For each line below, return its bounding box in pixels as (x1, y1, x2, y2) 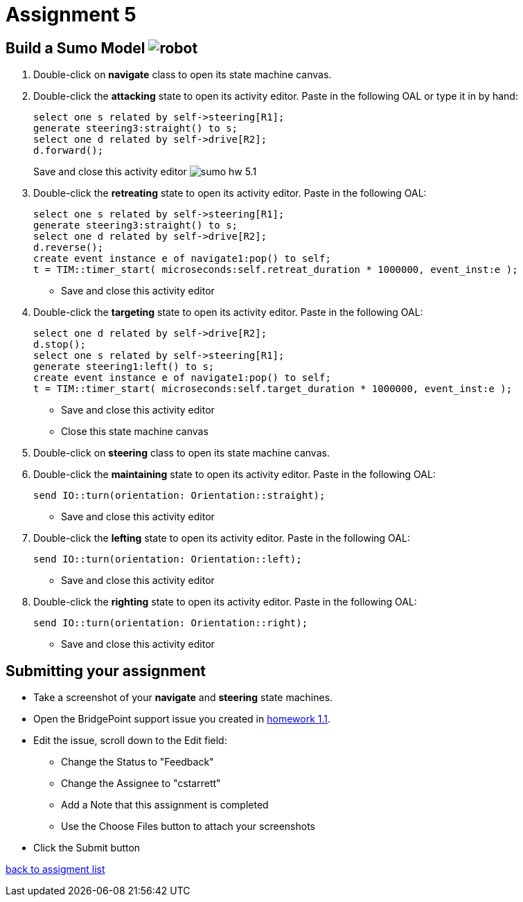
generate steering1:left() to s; (33, 361, 215, 373)
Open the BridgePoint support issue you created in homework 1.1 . (33, 713, 331, 725)
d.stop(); (33, 339, 86, 351)
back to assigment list (6, 863, 105, 876)
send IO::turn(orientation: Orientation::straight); (33, 490, 326, 502)
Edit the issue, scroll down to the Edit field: (33, 734, 227, 747)
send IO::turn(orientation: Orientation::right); (33, 617, 308, 629)
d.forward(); (33, 145, 104, 157)
